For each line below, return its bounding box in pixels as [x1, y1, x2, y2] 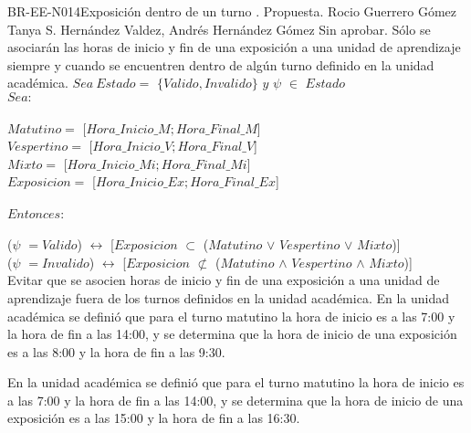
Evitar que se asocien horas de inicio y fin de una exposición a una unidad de [7, 270, 440, 290]
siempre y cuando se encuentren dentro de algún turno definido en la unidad [7, 55, 434, 74]
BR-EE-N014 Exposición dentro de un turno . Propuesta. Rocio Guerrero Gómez [7, 2, 456, 20]
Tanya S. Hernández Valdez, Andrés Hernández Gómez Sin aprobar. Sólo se [7, 19, 431, 38]
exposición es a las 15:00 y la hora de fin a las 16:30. [7, 408, 300, 428]
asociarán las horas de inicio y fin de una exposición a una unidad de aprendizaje [7, 37, 461, 57]
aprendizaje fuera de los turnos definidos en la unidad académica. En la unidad [7, 288, 449, 307]
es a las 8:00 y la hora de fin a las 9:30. [7, 342, 225, 361]
